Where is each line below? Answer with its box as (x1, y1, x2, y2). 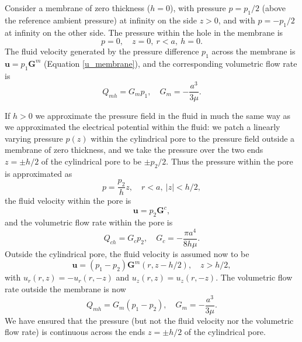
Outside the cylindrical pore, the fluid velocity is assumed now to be (5, 247, 249, 259)
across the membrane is (211, 45, 296, 57)
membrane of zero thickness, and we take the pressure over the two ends (5, 143, 263, 156)
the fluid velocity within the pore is (5, 194, 131, 207)
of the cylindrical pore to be (41, 155, 142, 167)
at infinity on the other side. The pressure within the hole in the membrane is (5, 26, 283, 38)
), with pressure (169, 2, 226, 13)
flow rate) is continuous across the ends (5, 326, 145, 338)
